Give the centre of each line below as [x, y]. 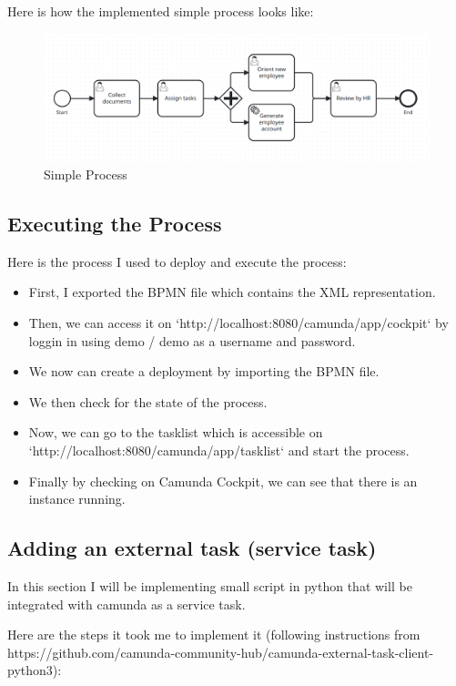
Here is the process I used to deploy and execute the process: [177, 261]
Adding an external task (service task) [192, 548]
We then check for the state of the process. [148, 401]
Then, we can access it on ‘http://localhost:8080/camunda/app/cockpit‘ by [238, 322]
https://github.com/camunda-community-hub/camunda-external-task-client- [221, 652]
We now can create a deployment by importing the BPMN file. [204, 371]
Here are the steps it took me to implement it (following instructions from [214, 635]
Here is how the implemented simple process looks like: [161, 11]
